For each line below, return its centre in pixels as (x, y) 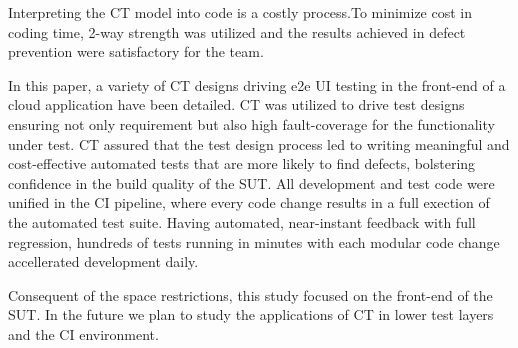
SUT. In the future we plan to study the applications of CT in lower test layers (251, 314)
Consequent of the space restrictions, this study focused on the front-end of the (250, 294)
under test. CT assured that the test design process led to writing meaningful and (259, 143)
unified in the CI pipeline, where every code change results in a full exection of (249, 202)
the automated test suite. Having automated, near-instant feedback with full (242, 221)
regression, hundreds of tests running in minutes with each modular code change (254, 241)
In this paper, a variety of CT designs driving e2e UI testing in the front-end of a (257, 84)
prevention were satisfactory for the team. (136, 51)
